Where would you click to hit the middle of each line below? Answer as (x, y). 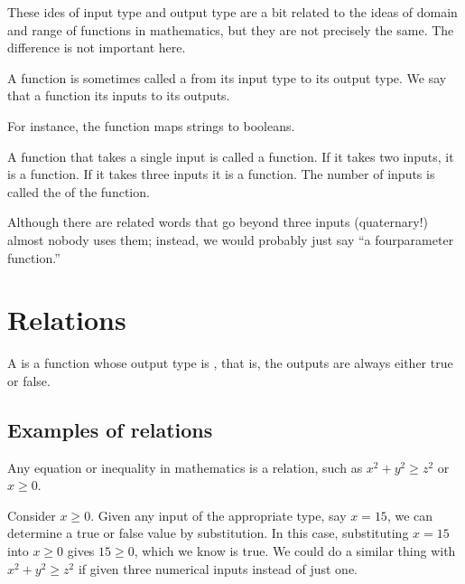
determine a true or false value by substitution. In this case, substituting (208, 533)
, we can (410, 515)
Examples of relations (110, 429)
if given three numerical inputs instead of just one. (218, 568)
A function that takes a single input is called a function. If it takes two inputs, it (231, 156)
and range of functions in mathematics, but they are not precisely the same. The (231, 29)
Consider (32, 515)
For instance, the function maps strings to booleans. (151, 125)
